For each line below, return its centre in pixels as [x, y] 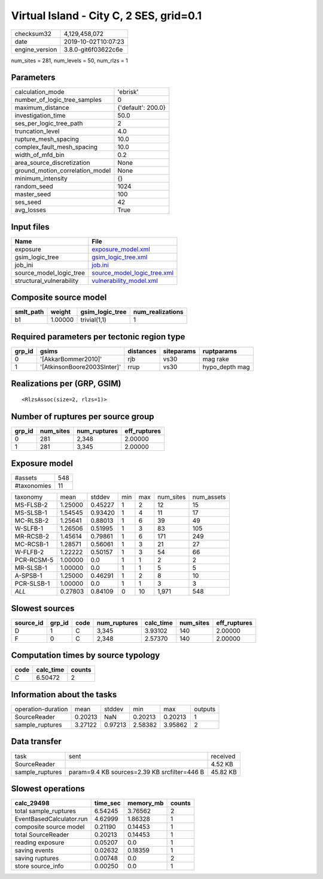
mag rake [216, 359]
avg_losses [30, 210]
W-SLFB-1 [29, 529]
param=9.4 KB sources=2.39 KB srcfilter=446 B [137, 772]
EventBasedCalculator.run [51, 819]
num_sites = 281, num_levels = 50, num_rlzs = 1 [69, 61]
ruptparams [220, 351]
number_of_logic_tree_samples [58, 100]
